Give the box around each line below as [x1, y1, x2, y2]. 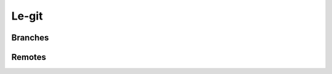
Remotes [11, 52, 46, 62]
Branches [11, 32, 49, 43]
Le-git [11, 9, 43, 23]
